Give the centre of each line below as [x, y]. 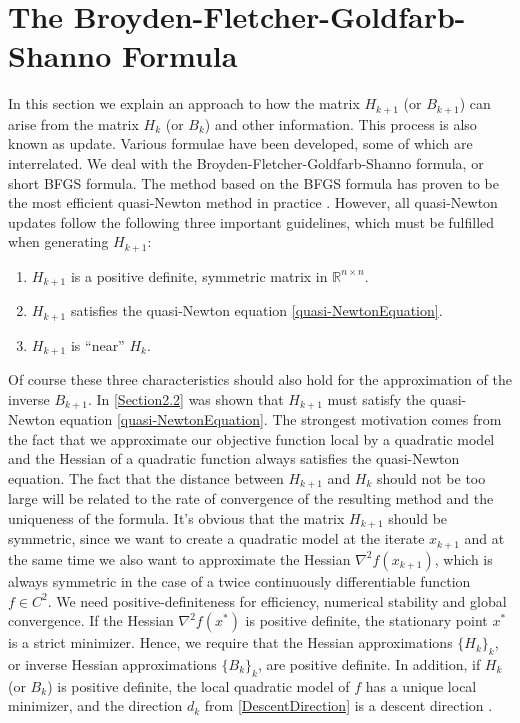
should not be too [431, 477]
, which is [463, 558]
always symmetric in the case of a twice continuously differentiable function [239, 580]
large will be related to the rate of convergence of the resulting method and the [251, 498]
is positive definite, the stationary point [366, 620]
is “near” [97, 344]
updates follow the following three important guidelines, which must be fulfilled [251, 221]
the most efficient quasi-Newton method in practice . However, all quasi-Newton [253, 202]
